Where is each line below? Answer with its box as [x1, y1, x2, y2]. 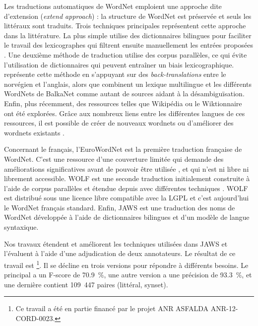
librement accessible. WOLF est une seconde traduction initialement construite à [4, 173, 250, 184]
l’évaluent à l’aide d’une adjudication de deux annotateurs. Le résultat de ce [4, 248, 236, 259]
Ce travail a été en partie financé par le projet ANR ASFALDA [15, 303, 209, 314]
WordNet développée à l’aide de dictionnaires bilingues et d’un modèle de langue [4, 212, 250, 222]
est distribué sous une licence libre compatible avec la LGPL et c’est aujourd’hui [4, 193, 249, 203]
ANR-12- [210, 303, 238, 314]
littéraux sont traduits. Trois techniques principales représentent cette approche [4, 20, 246, 31]
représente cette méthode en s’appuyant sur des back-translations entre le [4, 69, 226, 79]
